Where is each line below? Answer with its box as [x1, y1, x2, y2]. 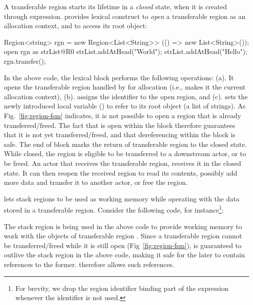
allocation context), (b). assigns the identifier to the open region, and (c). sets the [4, 91, 248, 101]
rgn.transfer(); [4, 55, 46, 66]
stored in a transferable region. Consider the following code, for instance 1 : [4, 203, 224, 215]
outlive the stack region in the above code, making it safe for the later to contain [4, 250, 245, 260]
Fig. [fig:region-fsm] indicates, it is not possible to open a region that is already [4, 110, 241, 120]
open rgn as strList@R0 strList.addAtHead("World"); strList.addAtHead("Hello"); [4, 46, 248, 56]
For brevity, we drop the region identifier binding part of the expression [15, 283, 229, 293]
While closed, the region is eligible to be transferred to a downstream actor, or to [4, 148, 246, 159]
